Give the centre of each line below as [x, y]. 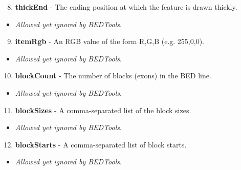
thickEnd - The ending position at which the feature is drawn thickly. [126, 7]
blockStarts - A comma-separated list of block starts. [101, 144]
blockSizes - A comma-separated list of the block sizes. [103, 110]
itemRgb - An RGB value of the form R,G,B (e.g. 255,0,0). [109, 41]
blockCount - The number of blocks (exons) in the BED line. [113, 76]
